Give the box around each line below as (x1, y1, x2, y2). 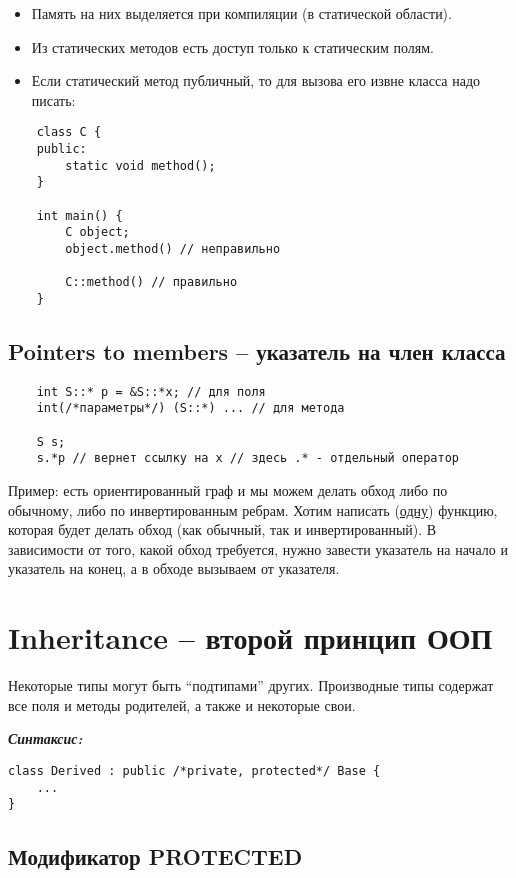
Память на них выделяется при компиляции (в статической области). (31, 3, 452, 23)
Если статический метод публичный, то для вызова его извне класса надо (31, 70, 481, 91)
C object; (65, 225, 130, 240)
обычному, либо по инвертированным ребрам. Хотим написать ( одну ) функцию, (8, 499, 498, 520)
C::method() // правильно (65, 275, 238, 290)
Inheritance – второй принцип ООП (8, 617, 493, 658)
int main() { (36, 208, 123, 223)
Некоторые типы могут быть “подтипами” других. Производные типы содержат (8, 675, 494, 696)
